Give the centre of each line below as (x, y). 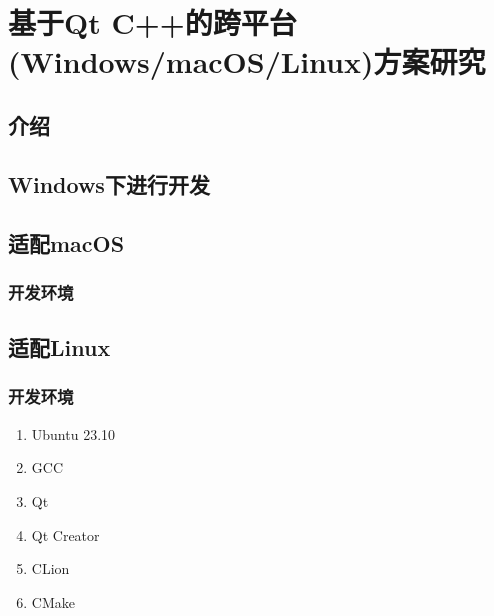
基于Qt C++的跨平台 (152, 22)
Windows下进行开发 (109, 183)
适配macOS (66, 242)
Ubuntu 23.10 (73, 433)
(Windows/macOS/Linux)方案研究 (247, 61)
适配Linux (59, 347)
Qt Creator (65, 534)
